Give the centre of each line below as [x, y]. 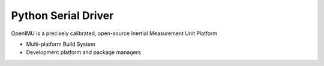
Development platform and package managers [83, 52]
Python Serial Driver [62, 15]
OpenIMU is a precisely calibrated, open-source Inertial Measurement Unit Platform [114, 33]
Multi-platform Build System [61, 44]
